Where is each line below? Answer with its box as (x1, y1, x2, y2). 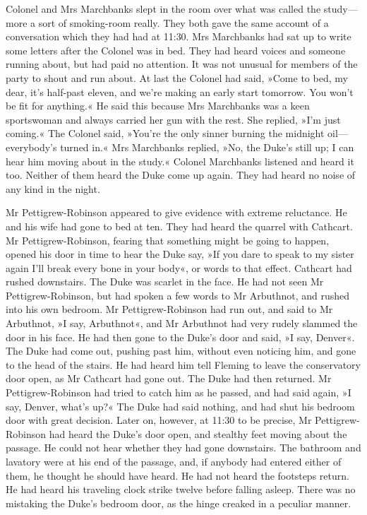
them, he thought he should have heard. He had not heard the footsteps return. (6, 468, 349, 483)
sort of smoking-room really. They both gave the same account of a (38, 15, 329, 30)
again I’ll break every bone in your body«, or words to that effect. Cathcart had (6, 260, 352, 275)
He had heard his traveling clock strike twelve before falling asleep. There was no (6, 482, 356, 497)
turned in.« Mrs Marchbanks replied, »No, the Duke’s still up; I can (60, 139, 354, 154)
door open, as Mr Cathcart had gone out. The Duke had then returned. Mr (6, 371, 332, 386)
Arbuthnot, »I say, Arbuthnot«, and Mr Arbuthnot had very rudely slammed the (6, 316, 358, 331)
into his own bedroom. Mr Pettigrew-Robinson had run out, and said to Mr (6, 302, 333, 316)
